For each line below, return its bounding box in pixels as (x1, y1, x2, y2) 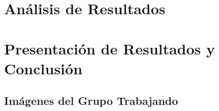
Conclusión (4, 58, 83, 78)
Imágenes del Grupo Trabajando (4, 93, 178, 108)
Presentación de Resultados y (4, 38, 215, 59)
